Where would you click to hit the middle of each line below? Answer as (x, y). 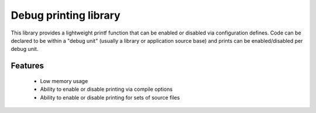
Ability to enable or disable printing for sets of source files (110, 97)
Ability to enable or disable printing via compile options (106, 89)
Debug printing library (66, 15)
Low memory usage (64, 81)
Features (27, 66)
